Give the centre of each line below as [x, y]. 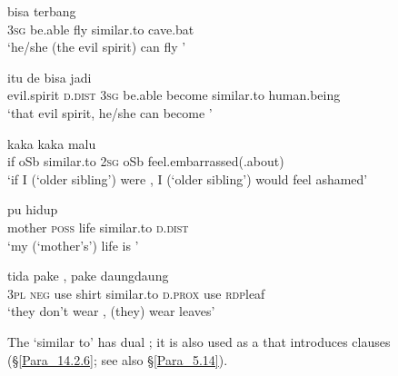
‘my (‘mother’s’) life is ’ [73, 245]
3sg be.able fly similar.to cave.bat [101, 29]
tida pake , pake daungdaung [88, 276]
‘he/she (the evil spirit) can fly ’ [97, 47]
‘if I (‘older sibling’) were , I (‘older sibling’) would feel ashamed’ [188, 178]
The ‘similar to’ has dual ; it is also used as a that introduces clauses [199, 341]
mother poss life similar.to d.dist [98, 227]
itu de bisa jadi [50, 77]
